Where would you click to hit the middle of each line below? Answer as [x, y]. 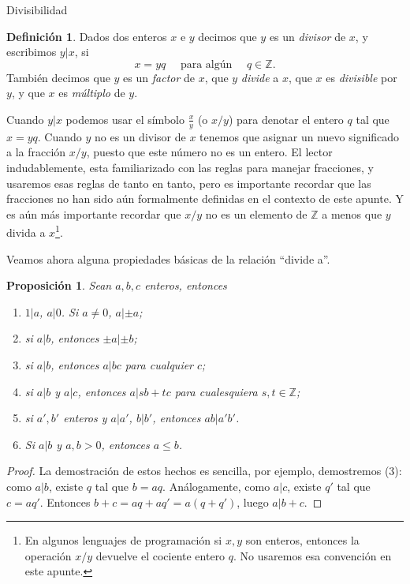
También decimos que [58, 77]
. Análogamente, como [216, 486]
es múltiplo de [92, 93]
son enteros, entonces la [302, 540]
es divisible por [362, 77]
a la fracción [36, 152]
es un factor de [159, 77]
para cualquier [159, 364]
